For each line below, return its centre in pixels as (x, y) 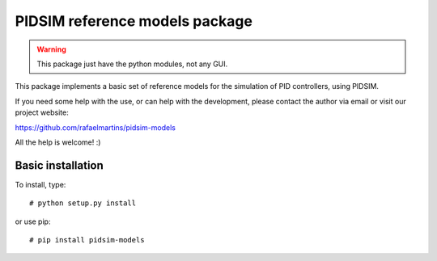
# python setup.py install (83, 203)
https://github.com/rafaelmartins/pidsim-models (95, 127)
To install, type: (40, 184)
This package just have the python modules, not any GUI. (132, 64)
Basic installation (59, 165)
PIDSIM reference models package (134, 21)
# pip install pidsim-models (87, 240)
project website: (42, 112)
